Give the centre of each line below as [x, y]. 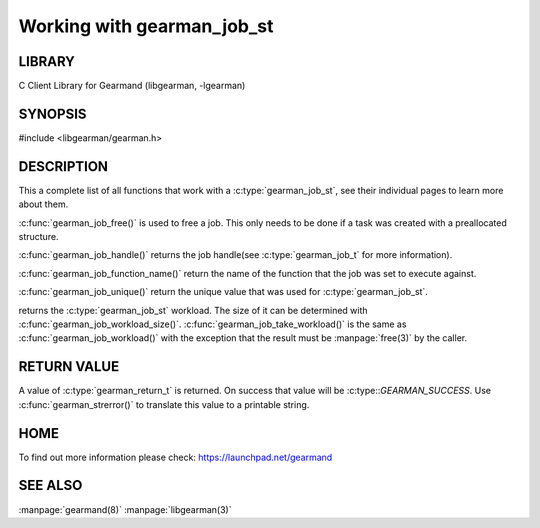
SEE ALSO [50, 485]
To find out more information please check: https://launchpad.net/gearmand [175, 457]
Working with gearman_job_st [146, 26]
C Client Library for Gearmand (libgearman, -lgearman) [132, 86]
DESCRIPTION [63, 166]
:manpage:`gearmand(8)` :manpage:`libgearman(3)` [125, 509]
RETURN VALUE [69, 366]
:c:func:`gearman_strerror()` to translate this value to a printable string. [164, 404]
